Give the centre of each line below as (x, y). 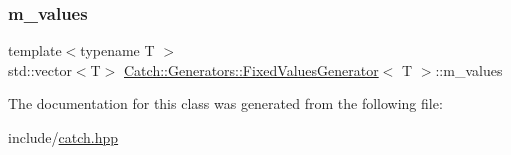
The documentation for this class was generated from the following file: (225, 103)
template (35, 50)
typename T (117, 50)
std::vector (40, 69)
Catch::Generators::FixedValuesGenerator (251, 69)
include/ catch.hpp (63, 137)
